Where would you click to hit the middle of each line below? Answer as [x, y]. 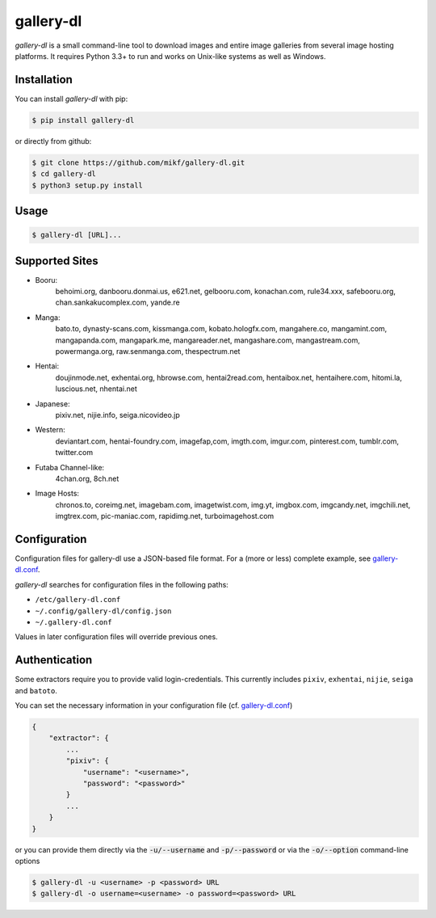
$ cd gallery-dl [64, 174]
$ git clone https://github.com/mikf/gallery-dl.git [138, 162]
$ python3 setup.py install [87, 185]
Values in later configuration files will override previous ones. [116, 637]
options [27, 861]
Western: [50, 430]
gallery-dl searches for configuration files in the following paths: [122, 584]
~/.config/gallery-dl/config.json [103, 611]
